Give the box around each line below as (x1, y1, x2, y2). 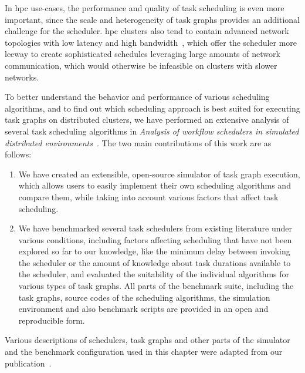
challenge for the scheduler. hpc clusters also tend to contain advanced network (5, 25, 289, 37)
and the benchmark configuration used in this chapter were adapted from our (5, 345, 283, 358)
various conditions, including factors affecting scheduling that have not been (18, 233, 292, 246)
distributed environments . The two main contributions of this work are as (5, 136, 272, 149)
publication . (5, 357, 52, 369)
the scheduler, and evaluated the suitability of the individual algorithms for (18, 268, 290, 280)
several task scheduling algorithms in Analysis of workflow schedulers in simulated (5, 125, 299, 137)
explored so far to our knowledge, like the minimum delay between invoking (18, 245, 290, 257)
